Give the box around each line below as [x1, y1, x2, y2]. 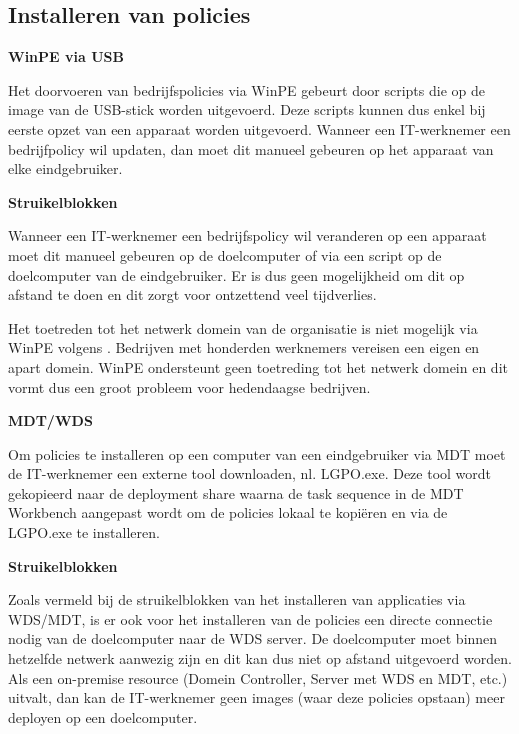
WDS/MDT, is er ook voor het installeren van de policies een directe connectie [8, 608, 493, 629]
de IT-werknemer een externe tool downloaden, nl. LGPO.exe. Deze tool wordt [8, 463, 492, 484]
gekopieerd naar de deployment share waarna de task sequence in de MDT [8, 482, 464, 503]
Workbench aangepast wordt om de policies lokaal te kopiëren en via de [8, 502, 448, 523]
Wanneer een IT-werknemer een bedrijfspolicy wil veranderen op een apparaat [8, 225, 487, 246]
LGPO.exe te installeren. [8, 522, 160, 543]
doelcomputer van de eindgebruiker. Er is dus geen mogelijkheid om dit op [8, 264, 465, 285]
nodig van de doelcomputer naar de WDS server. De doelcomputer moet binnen [8, 628, 498, 649]
